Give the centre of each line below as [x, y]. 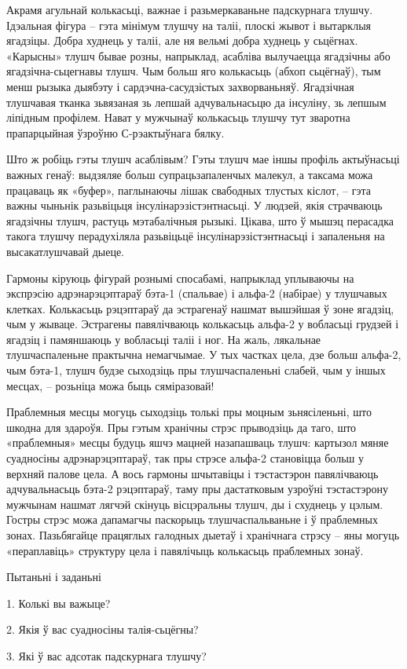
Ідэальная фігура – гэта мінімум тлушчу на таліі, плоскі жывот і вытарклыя [189, 25]
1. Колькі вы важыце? [59, 603]
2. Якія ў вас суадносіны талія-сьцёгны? [103, 629]
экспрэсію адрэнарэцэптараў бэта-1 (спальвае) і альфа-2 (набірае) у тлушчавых [197, 293]
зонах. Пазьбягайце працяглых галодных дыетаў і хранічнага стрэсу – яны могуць [203, 535]
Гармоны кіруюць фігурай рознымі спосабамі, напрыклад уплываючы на [180, 278]
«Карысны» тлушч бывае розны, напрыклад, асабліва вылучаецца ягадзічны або [198, 55]
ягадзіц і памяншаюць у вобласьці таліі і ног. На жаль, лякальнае [164, 339]
